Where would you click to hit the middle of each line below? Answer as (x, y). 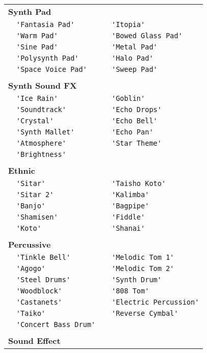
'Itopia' (128, 24)
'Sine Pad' (37, 47)
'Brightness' (41, 154)
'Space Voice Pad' (52, 69)
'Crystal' (35, 121)
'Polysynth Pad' (48, 58)
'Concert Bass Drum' (56, 324)
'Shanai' (128, 228)
